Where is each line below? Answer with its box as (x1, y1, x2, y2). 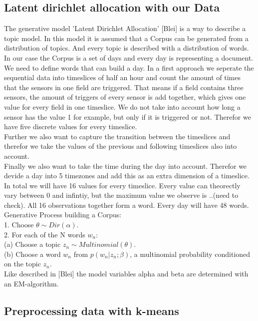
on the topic (4, 258, 41, 269)
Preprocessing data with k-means (4, 302, 179, 318)
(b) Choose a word (4, 248, 61, 259)
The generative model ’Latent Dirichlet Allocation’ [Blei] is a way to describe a (4, 23, 246, 34)
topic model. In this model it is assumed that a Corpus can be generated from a (4, 33, 249, 43)
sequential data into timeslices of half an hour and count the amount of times (4, 72, 241, 83)
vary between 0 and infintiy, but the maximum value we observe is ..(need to (4, 190, 239, 200)
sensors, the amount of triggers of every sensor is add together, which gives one (4, 92, 246, 102)
